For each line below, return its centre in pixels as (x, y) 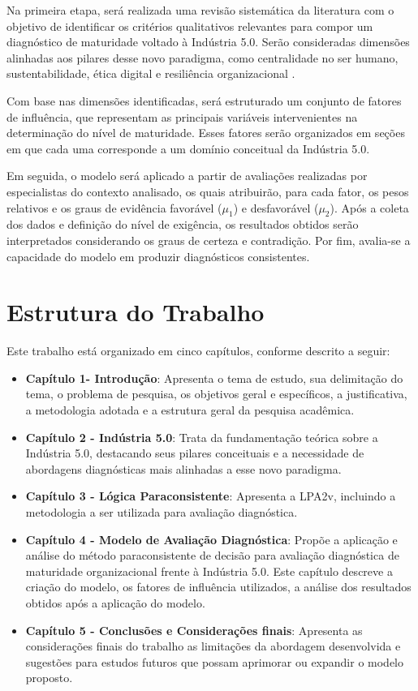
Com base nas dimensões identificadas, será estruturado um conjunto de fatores (204, 100)
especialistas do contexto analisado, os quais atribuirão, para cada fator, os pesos (208, 191)
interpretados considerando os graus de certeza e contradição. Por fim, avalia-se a (209, 240)
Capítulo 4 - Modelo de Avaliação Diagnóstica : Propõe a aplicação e (211, 539)
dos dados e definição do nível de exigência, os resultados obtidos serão (183, 224)
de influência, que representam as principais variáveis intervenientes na (182, 116)
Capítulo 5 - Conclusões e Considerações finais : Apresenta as (194, 630)
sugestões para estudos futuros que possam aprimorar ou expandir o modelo (214, 661)
